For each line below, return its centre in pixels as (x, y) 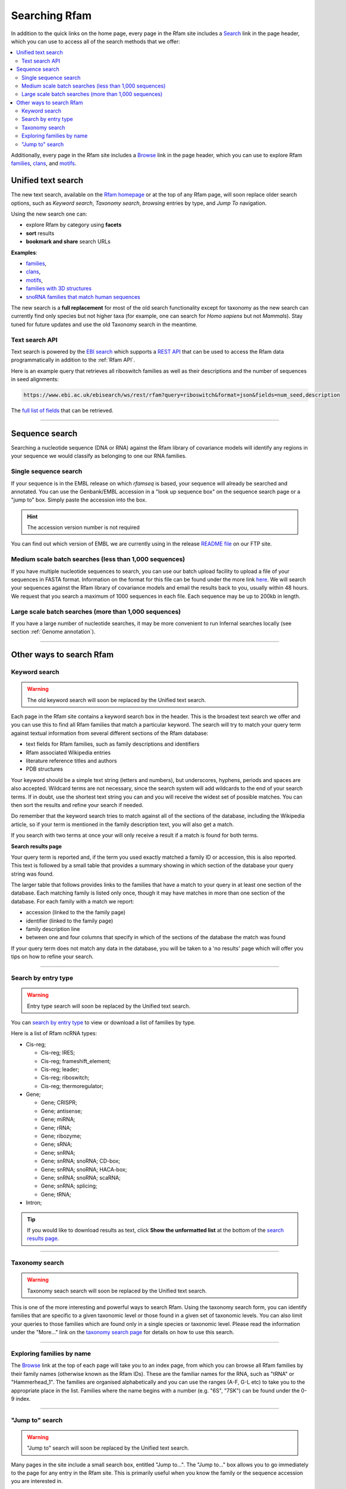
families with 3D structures (59, 288)
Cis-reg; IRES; (58, 1053)
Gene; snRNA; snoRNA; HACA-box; (84, 1169)
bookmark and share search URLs (68, 242)
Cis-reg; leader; (60, 1069)
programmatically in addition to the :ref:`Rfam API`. (73, 360)
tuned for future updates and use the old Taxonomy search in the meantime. (104, 324)
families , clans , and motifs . (44, 163)
